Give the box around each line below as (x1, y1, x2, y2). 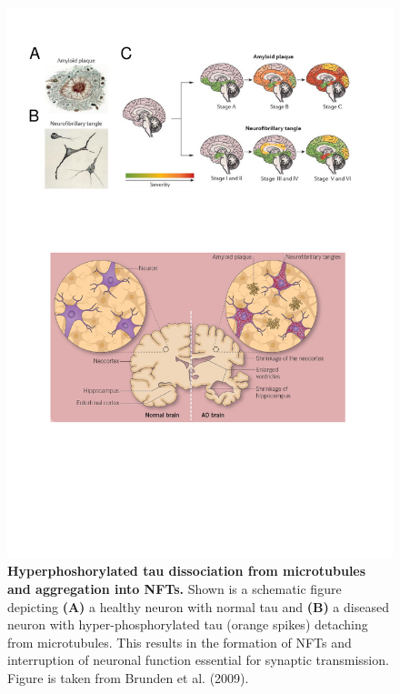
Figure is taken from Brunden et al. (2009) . (7, 668, 249, 687)
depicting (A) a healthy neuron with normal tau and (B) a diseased (7, 597, 389, 616)
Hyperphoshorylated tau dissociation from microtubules (7, 561, 366, 580)
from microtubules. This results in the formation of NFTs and (7, 632, 352, 651)
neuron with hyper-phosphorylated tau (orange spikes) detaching (7, 615, 368, 634)
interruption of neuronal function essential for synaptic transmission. (7, 650, 389, 669)
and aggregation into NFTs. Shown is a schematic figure (7, 578, 342, 598)
